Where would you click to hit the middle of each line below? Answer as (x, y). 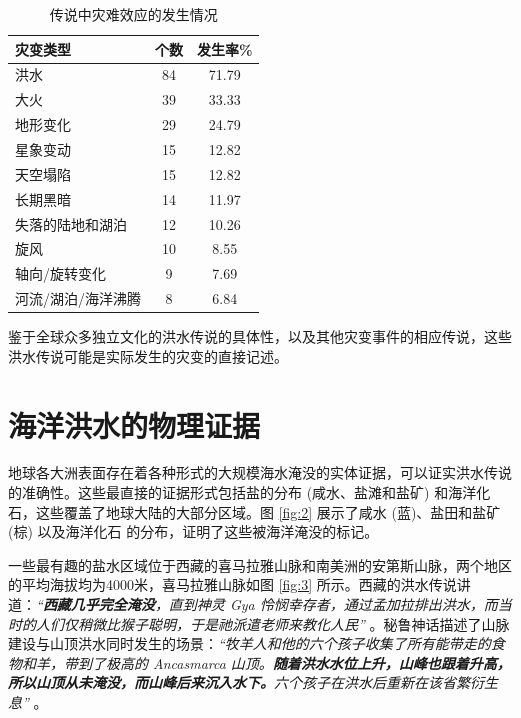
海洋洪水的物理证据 (134, 424)
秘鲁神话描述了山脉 (446, 623)
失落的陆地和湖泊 (71, 223)
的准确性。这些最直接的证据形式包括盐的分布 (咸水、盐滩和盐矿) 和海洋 (242, 492)
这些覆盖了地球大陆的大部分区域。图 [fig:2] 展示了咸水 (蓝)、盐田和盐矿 (268, 511)
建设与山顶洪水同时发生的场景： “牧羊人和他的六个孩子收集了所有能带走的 (249, 643)
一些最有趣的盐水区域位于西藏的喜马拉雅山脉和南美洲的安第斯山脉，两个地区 (260, 564)
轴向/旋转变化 (60, 273)
